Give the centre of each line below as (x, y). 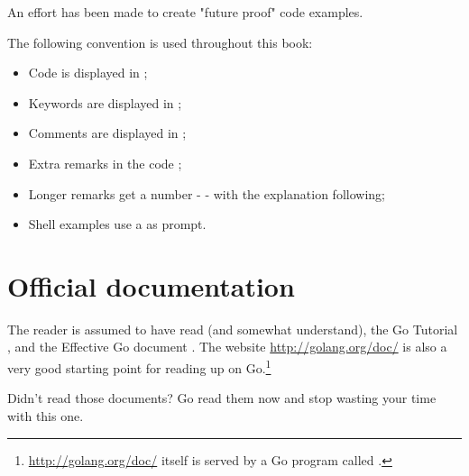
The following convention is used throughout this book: (160, 42)
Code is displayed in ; (88, 73)
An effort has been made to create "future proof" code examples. (185, 12)
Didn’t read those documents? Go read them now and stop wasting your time (222, 398)
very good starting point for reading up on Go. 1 (139, 366)
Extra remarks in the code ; (105, 163)
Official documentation (151, 285)
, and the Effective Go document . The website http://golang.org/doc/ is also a (227, 347)
